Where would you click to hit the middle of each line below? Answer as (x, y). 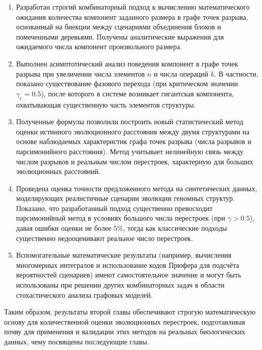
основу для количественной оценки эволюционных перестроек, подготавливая (125, 321)
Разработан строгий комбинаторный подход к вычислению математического (133, 7)
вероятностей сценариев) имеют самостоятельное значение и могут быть (128, 275)
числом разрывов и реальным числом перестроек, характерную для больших (135, 161)
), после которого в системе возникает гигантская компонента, (137, 93)
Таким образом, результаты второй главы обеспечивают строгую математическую (130, 312)
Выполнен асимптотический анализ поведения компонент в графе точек (127, 63)
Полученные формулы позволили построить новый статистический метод (129, 121)
